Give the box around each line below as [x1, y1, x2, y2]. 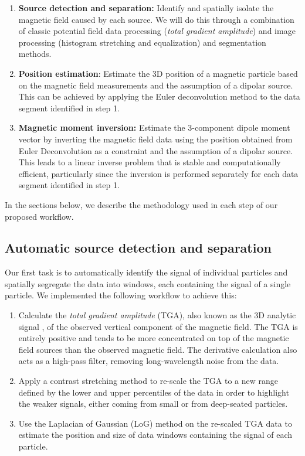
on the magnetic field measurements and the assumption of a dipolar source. [18, 79, 293, 91]
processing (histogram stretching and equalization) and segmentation [18, 36, 266, 48]
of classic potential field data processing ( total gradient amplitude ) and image [18, 25, 296, 37]
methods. [18, 47, 52, 60]
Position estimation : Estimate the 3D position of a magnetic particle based [18, 67, 298, 79]
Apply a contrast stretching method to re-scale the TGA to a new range [18, 375, 279, 387]
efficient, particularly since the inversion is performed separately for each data [18, 167, 299, 179]
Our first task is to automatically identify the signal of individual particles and [5, 266, 288, 278]
